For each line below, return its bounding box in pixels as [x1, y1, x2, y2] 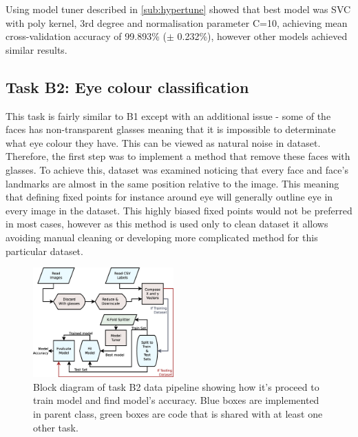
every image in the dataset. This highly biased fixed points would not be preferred [6, 203, 352, 217]
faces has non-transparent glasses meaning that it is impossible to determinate [6, 122, 336, 136]
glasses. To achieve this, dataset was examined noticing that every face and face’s [6, 162, 348, 176]
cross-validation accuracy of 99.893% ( [6, 29, 167, 43]
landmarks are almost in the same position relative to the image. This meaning [6, 176, 339, 190]
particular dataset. [6, 243, 83, 258]
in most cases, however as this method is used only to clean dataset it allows [6, 216, 328, 231]
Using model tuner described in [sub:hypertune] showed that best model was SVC [6, 2, 351, 16]
